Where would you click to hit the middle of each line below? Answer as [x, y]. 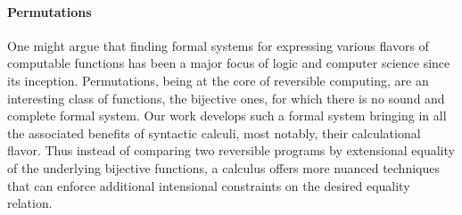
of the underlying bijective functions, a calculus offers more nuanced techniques [223, 167]
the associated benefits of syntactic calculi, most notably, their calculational [214, 132]
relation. [30, 203]
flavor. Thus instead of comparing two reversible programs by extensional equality [231, 150]
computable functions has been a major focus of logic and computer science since [229, 63]
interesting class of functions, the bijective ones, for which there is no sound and [226, 98]
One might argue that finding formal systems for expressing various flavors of [218, 45]
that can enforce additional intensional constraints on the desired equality [209, 185]
